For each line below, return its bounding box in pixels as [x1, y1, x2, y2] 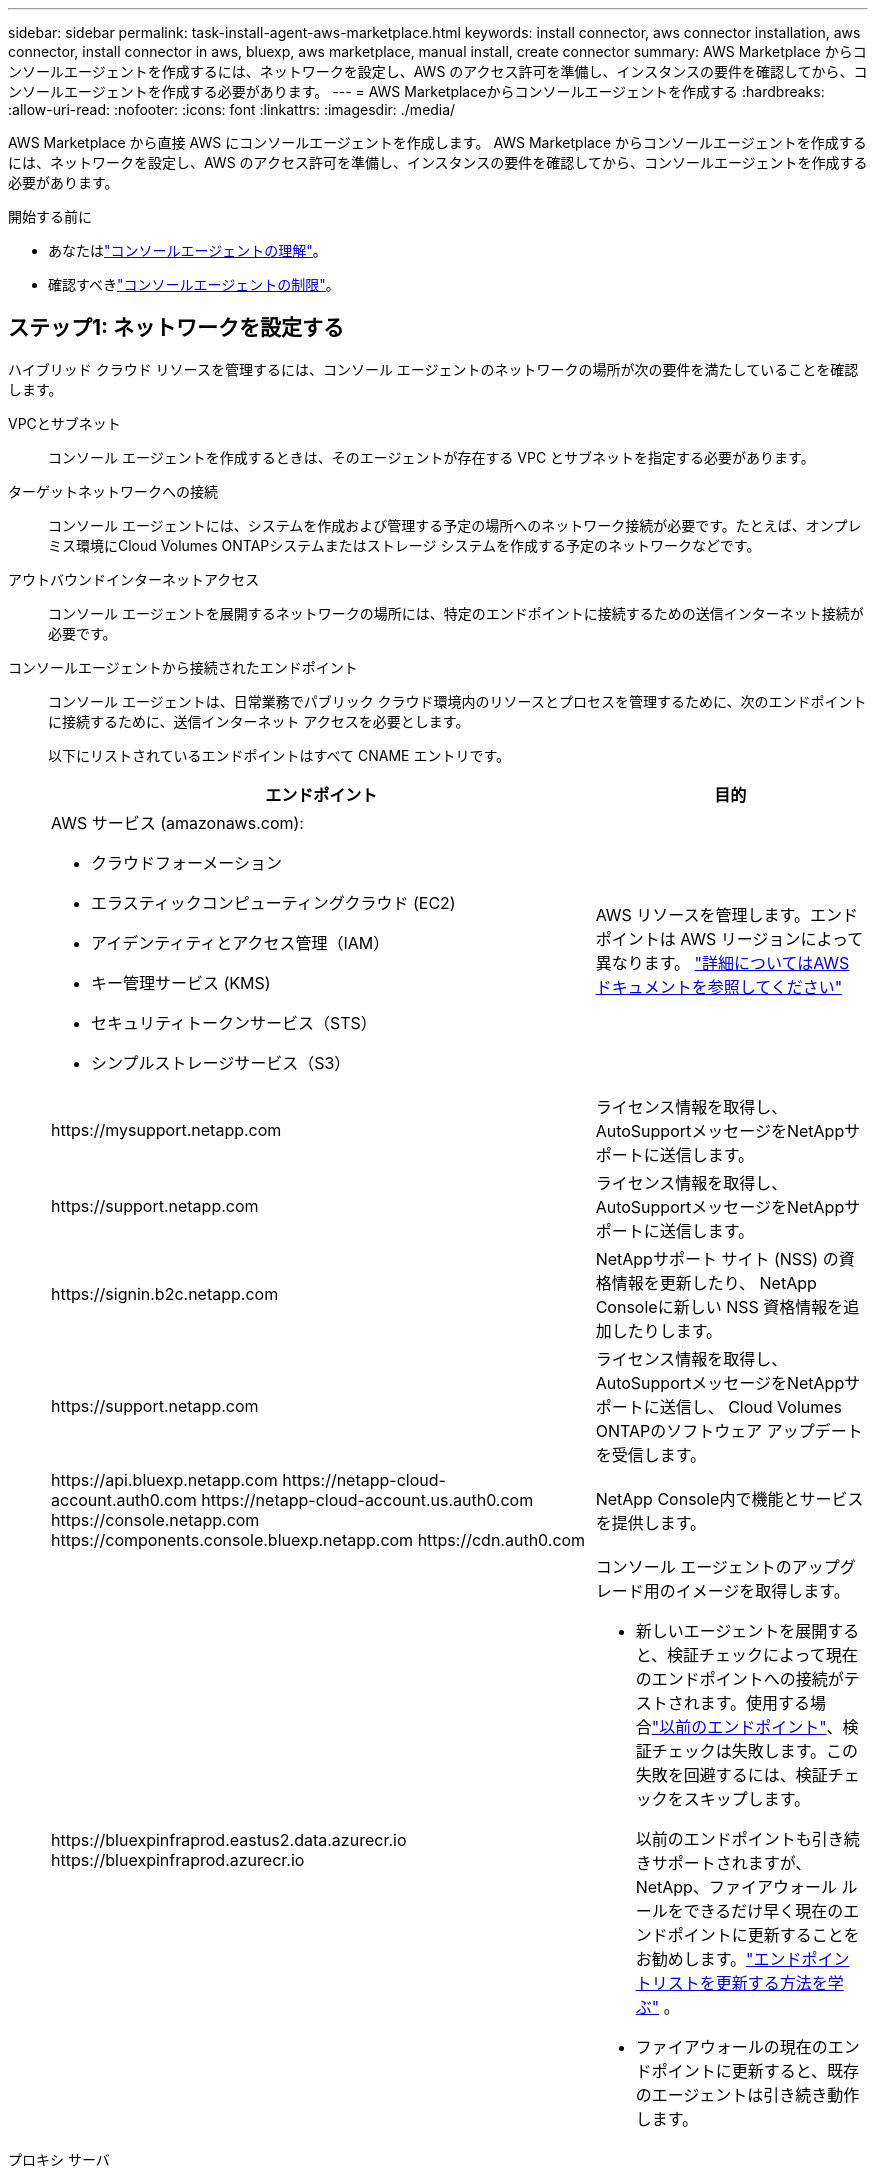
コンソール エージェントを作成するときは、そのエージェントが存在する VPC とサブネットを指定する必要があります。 [48, 448, 815, 466]
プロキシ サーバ [8, 2150, 110, 2168]
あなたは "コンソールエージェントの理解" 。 [48, 242, 327, 259]
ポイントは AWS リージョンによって [595, 928, 864, 949]
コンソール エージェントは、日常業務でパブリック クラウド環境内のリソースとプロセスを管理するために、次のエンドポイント [48, 692, 867, 710]
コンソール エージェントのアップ [595, 1556, 840, 1577]
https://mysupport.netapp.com [51, 1119, 282, 1140]
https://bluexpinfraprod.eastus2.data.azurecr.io [51, 1829, 407, 1850]
